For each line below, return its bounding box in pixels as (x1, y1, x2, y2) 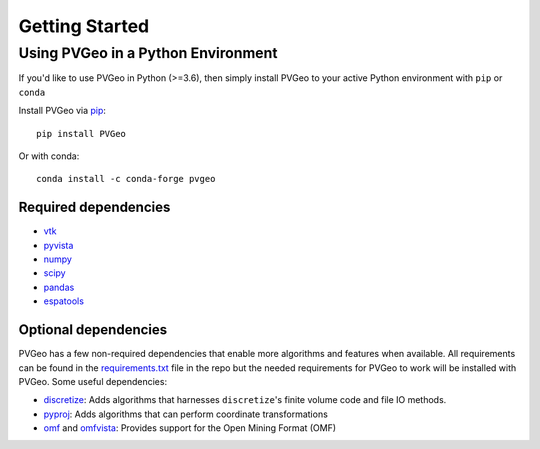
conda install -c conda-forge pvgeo (36, 173, 216, 185)
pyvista (43, 239, 74, 251)
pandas (43, 281, 75, 293)
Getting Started (18, 15, 150, 37)
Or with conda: (18, 150, 80, 162)
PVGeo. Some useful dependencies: (18, 375, 168, 387)
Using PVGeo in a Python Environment (18, 44, 278, 62)
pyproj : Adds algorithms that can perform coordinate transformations (43, 408, 329, 420)
